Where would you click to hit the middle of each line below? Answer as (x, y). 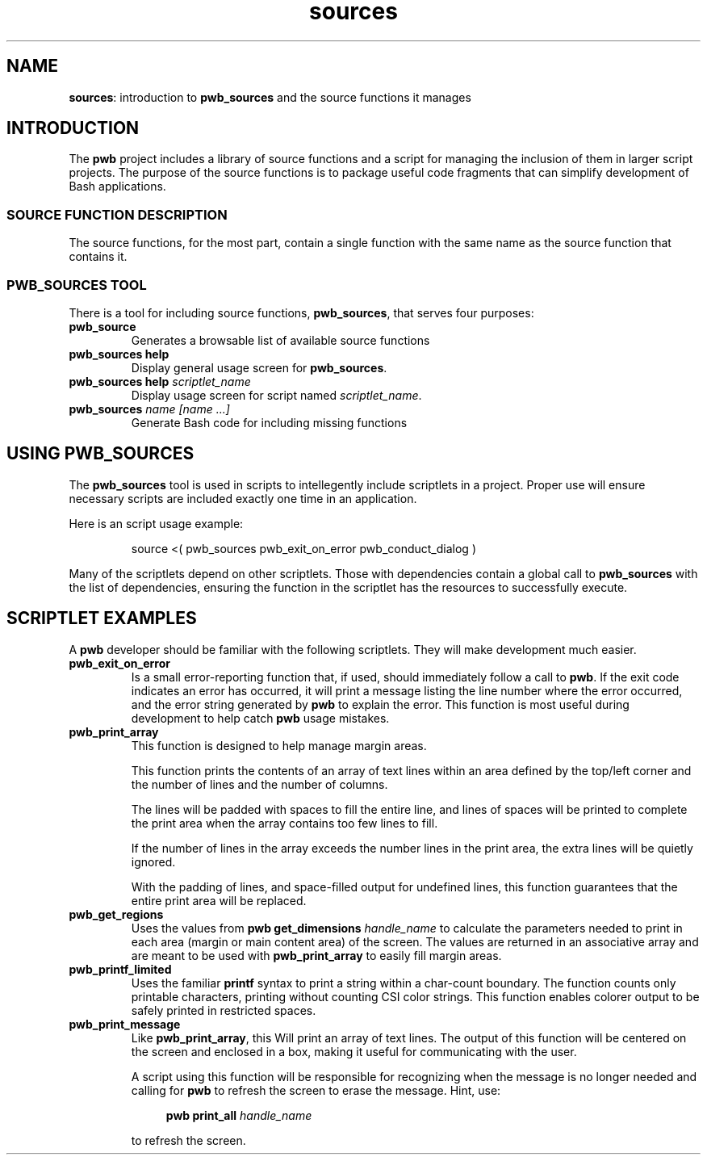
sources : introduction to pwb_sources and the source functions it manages (270, 97)
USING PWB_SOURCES (100, 454)
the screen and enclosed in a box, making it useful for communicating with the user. (354, 1051)
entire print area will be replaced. (219, 900)
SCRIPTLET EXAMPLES (102, 618)
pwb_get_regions (116, 914)
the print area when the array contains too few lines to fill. (284, 823)
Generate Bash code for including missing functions (269, 422)
